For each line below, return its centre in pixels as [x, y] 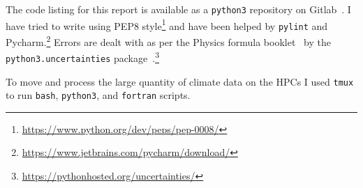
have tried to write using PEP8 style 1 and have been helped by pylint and [167, 24]
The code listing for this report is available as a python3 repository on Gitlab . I [178, 9]
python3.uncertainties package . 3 [82, 57]
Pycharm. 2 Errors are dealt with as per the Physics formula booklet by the [168, 40]
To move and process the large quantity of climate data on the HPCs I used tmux [180, 81]
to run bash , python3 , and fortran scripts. [98, 95]
